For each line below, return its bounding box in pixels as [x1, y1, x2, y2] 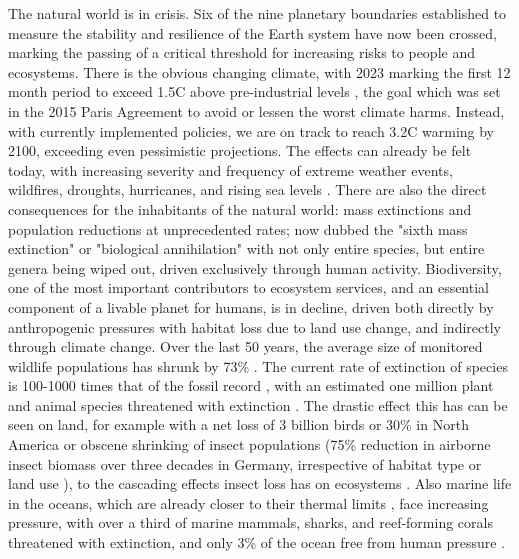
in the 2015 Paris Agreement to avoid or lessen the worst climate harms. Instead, [8, 100, 505, 121]
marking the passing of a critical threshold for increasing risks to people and [8, 42, 475, 63]
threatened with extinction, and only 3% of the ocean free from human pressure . [8, 532, 505, 553]
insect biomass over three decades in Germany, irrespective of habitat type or [8, 453, 482, 474]
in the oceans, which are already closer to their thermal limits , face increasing [8, 492, 489, 513]
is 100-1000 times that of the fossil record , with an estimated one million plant [8, 375, 494, 396]
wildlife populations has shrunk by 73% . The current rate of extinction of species [8, 355, 508, 376]
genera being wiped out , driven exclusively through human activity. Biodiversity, [8, 257, 502, 278]
